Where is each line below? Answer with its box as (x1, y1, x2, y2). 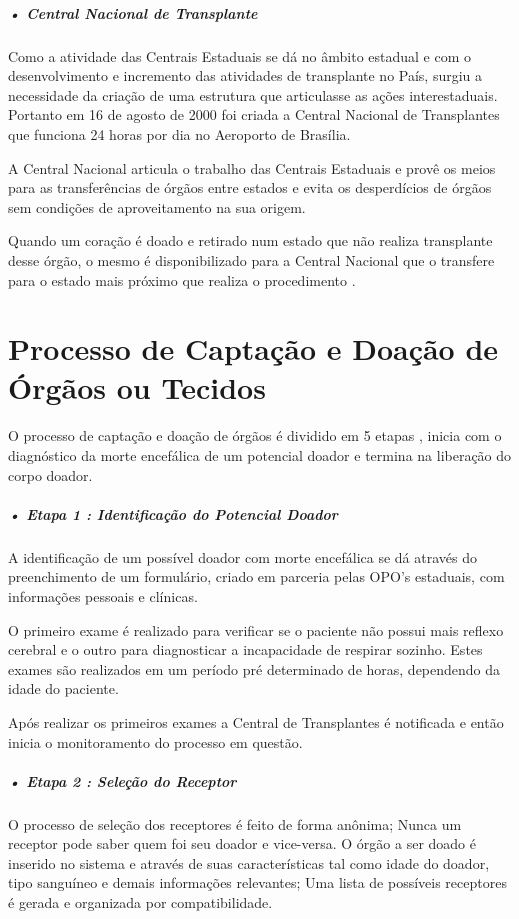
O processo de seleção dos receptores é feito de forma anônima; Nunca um (8, 813, 462, 834)
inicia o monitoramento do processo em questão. (8, 731, 303, 752)
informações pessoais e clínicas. (8, 585, 198, 606)
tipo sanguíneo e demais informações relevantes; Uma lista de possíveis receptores (8, 872, 507, 893)
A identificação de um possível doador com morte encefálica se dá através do (8, 546, 477, 567)
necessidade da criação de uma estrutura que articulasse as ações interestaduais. (8, 84, 498, 105)
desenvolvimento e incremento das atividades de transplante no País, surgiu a (8, 65, 483, 86)
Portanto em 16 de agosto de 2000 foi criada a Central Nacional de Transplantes (8, 104, 500, 125)
